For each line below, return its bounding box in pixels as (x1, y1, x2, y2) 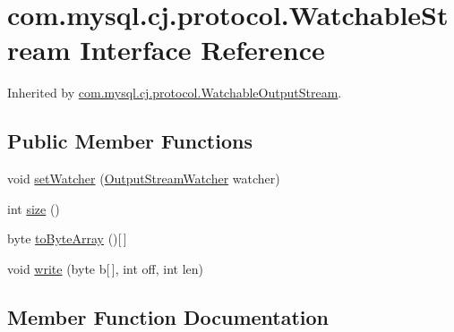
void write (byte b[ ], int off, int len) (7, 259, 204, 277)
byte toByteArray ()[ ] (7, 229, 127, 248)
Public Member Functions (7, 127, 253, 155)
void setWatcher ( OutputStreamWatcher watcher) (7, 169, 280, 188)
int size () (7, 199, 60, 217)
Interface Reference (80, 31, 325, 68)
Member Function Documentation (7, 302, 330, 330)
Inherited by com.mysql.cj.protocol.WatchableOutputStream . (7, 83, 342, 102)
